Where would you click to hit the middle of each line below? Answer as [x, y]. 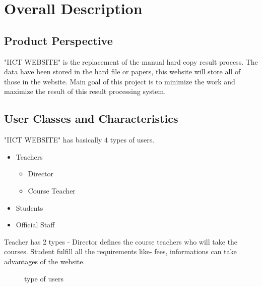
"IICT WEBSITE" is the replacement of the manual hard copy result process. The [131, 61]
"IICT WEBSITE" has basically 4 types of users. [79, 140]
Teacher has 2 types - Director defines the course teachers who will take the [121, 241]
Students [29, 207]
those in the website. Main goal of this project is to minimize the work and [120, 81]
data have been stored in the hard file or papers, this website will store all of [122, 71]
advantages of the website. [45, 261]
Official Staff [35, 225]
